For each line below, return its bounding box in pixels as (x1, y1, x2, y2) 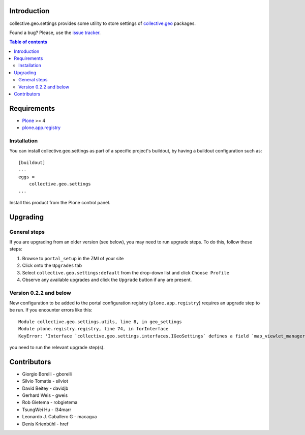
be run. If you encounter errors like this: (9, 307, 93, 313)
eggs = (18, 174, 35, 180)
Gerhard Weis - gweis (22, 392, 68, 398)
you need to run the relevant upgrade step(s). (9, 345, 105, 351)
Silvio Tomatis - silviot (22, 378, 69, 384)
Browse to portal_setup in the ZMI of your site (22, 255, 124, 261)
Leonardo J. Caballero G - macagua (22, 414, 97, 420)
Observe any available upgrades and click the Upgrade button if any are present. (22, 276, 192, 283)
